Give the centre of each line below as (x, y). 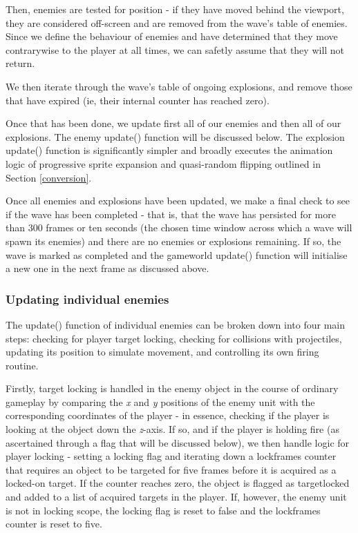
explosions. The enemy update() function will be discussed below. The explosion (175, 136)
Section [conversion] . (49, 177)
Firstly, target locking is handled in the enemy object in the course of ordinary (172, 388)
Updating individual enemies (87, 299)
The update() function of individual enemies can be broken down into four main (175, 324)
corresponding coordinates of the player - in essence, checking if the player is (168, 415)
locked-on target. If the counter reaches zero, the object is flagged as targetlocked (178, 483)
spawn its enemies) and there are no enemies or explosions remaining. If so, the (173, 241)
